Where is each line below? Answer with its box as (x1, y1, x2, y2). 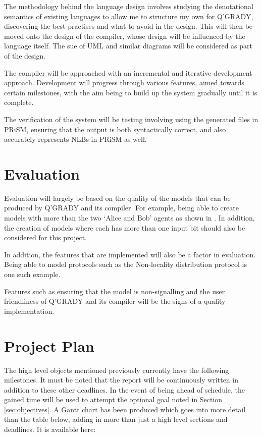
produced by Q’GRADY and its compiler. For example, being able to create (4, 202, 239, 213)
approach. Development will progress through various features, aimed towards (4, 77, 244, 88)
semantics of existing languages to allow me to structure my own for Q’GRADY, (4, 11, 253, 21)
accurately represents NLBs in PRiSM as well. (4, 134, 147, 144)
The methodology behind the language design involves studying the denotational (4, 1, 253, 11)
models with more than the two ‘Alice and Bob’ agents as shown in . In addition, (4, 212, 255, 223)
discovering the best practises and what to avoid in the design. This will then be (4, 21, 253, 31)
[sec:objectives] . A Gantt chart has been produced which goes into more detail (4, 404, 246, 414)
